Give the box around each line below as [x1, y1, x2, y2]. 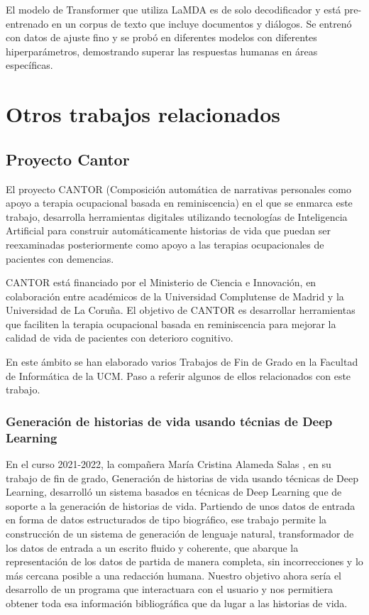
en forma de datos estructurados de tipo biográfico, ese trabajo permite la [6, 512, 327, 527]
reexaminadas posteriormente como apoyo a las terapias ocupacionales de [6, 236, 324, 251]
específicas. [6, 58, 53, 72]
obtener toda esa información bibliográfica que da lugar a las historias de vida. [6, 595, 348, 610]
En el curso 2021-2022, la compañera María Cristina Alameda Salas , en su [6, 457, 331, 471]
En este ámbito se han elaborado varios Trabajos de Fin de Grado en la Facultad [6, 354, 358, 369]
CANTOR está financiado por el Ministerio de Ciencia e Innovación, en [6, 275, 316, 290]
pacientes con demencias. [6, 251, 114, 266]
